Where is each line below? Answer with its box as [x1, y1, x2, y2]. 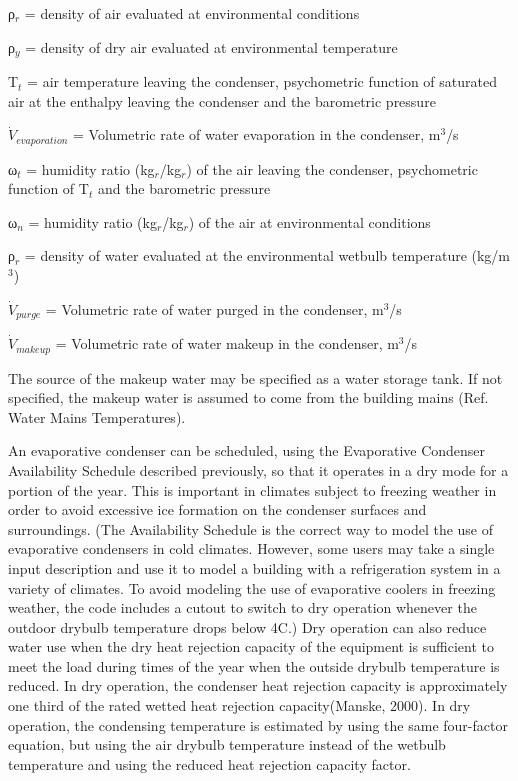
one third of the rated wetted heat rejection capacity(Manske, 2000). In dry [8, 695, 471, 716]
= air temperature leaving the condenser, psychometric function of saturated [27, 71, 497, 92]
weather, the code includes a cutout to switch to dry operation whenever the [8, 597, 477, 618]
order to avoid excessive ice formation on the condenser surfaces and [8, 499, 427, 520]
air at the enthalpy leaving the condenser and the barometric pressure [8, 90, 436, 111]
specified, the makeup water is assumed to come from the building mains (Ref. [8, 387, 489, 408]
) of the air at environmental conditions [188, 211, 431, 232]
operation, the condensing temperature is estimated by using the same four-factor [8, 714, 508, 735]
